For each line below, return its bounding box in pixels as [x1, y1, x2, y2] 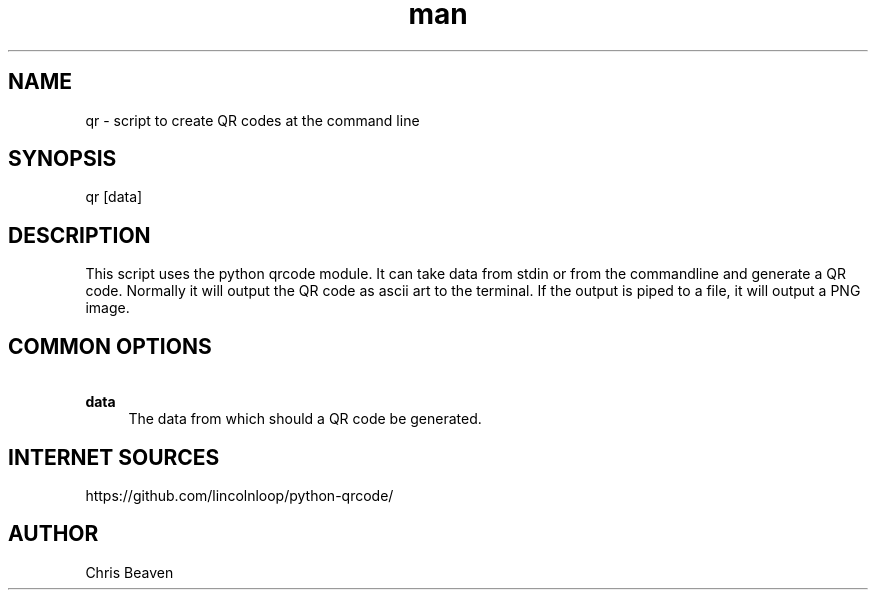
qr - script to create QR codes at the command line [85, 111, 420, 129]
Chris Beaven [85, 563, 174, 581]
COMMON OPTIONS [8, 333, 212, 359]
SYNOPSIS [8, 146, 117, 172]
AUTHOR [8, 521, 99, 547]
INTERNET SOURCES [8, 444, 220, 470]
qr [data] [85, 188, 143, 206]
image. [85, 299, 130, 317]
